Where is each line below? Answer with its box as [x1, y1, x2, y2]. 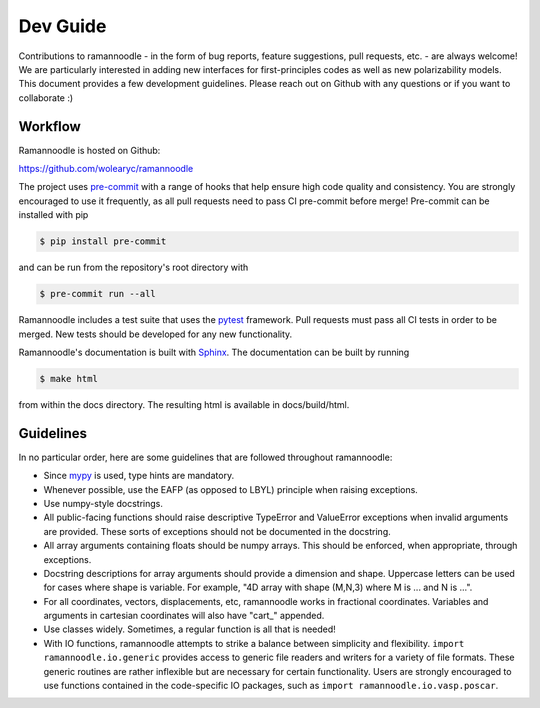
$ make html [39, 373, 99, 384]
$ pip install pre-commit [39, 236, 167, 247]
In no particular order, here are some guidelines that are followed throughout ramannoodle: [18, 451, 393, 463]
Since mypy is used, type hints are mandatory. [43, 470, 235, 482]
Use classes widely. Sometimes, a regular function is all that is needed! [43, 623, 337, 635]
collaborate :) [18, 91, 74, 104]
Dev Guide [18, 15, 107, 37]
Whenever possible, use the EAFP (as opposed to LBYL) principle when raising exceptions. [43, 483, 419, 495]
